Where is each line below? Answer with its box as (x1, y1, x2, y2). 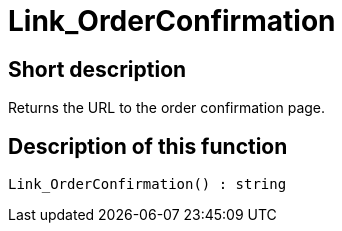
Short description (8, 56, 187, 82)
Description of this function (8, 133, 288, 159)
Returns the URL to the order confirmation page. (8, 99, 326, 117)
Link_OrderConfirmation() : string (8, 176, 287, 193)
